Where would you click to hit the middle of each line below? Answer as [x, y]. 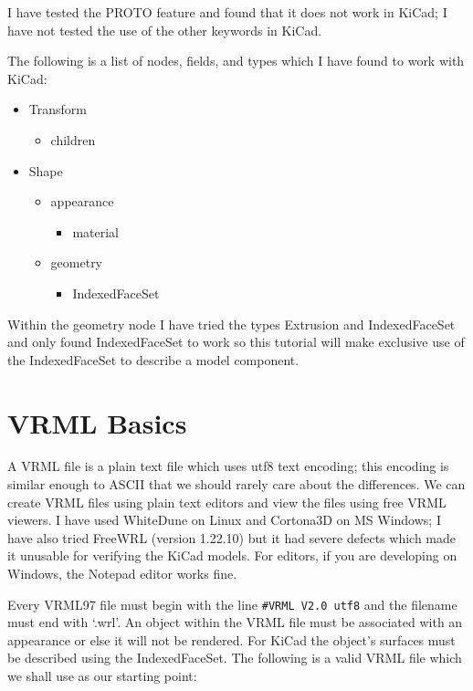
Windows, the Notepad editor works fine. [122, 573]
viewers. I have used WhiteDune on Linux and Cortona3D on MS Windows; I [224, 520]
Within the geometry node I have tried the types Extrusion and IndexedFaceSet [231, 324]
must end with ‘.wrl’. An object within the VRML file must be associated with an [235, 622]
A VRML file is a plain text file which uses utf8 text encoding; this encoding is [228, 466]
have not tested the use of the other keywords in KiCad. [165, 30]
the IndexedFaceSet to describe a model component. [153, 359]
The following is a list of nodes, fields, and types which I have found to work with [236, 61]
